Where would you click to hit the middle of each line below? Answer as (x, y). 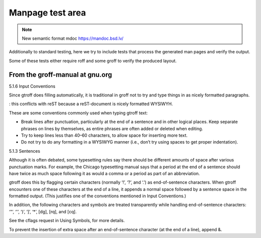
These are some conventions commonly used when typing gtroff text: (78, 113)
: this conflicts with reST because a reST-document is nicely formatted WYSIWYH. (91, 104)
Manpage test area (48, 13)
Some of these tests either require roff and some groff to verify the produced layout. (93, 61)
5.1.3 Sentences (25, 151)
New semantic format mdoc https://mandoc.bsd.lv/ (73, 38)
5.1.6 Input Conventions (32, 86)
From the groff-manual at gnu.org (60, 74)
